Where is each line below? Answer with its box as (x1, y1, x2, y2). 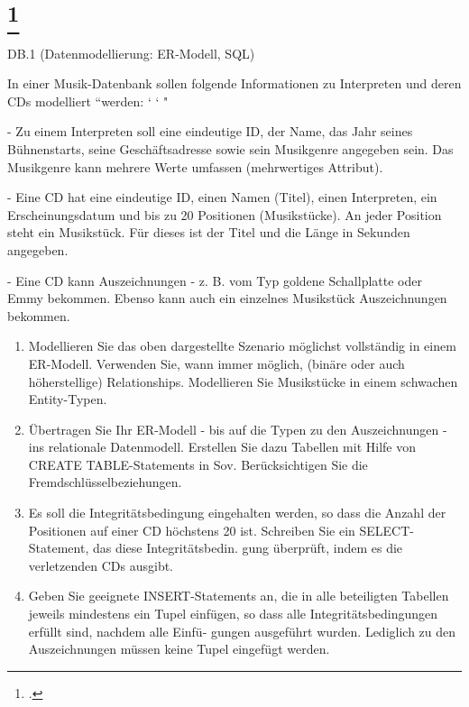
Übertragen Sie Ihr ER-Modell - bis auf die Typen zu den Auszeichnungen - (28, 419, 447, 438)
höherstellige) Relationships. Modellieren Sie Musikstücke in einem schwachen (28, 372, 458, 390)
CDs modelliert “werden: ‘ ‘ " (7, 91, 169, 110)
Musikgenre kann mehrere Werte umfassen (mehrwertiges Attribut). (7, 157, 383, 176)
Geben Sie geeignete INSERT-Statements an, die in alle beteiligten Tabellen (28, 586, 449, 605)
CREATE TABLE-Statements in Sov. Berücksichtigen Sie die (28, 454, 368, 473)
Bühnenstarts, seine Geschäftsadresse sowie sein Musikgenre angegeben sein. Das (7, 139, 454, 158)
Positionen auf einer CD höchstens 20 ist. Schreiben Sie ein (28, 520, 355, 539)
